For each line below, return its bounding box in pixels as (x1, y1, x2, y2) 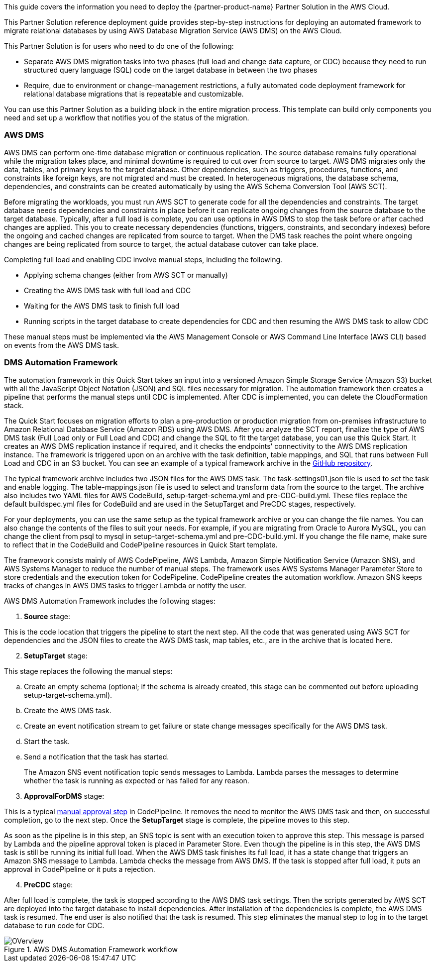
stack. (4, 401, 24, 410)
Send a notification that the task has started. (24, 752, 169, 761)
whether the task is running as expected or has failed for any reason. (24, 776, 249, 785)
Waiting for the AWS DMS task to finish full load (24, 301, 180, 310)
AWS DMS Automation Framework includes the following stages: (4, 596, 216, 605)
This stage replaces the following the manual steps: (4, 666, 173, 675)
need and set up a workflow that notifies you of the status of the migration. (4, 113, 249, 122)
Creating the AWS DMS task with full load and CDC (24, 286, 191, 295)
